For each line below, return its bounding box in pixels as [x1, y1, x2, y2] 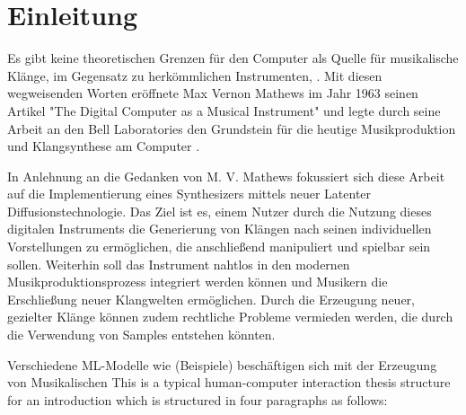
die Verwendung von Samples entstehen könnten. [7, 325, 276, 344]
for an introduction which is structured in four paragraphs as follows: [7, 390, 388, 409]
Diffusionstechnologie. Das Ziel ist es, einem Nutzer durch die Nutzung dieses [7, 201, 432, 220]
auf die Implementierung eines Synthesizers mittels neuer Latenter [7, 184, 372, 203]
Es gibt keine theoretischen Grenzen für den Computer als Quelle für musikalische [7, 49, 459, 67]
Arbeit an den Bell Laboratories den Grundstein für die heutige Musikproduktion [7, 119, 456, 137]
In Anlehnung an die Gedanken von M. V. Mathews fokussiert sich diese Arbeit [7, 166, 445, 185]
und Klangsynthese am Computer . [7, 137, 200, 155]
